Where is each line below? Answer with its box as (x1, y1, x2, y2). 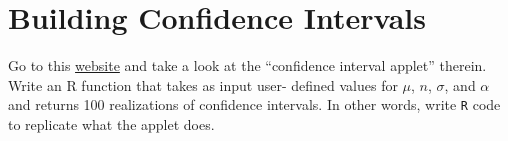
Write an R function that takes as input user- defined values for (8, 74, 398, 95)
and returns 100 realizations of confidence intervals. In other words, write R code (8, 94, 501, 115)
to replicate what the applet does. (8, 113, 215, 134)
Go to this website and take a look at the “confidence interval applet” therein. (8, 55, 487, 76)
